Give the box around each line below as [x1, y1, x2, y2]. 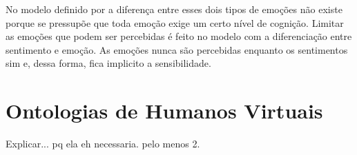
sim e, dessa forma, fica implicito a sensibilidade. [6, 56, 211, 70]
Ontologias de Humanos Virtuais [6, 96, 323, 125]
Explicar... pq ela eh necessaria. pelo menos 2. [6, 136, 200, 151]
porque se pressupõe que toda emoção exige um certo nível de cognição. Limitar [6, 15, 344, 30]
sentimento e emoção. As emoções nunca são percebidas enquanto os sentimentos [6, 42, 348, 56]
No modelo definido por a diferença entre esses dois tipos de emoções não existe [6, 2, 342, 16]
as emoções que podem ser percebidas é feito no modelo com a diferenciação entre [6, 29, 352, 43]
